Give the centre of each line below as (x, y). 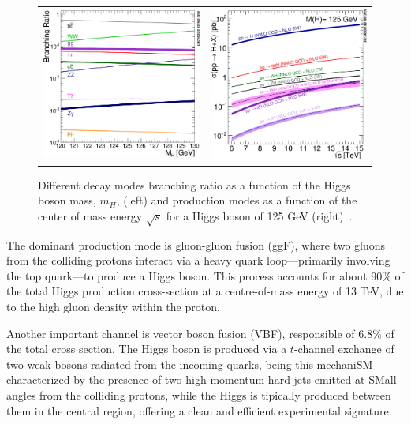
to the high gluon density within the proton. (113, 307)
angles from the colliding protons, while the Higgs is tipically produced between (199, 394)
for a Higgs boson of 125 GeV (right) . (259, 215)
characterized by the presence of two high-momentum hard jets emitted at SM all (202, 379)
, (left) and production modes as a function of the (237, 200)
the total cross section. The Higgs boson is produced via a (147, 349)
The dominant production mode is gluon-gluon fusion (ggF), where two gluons (196, 244)
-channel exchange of (344, 349)
